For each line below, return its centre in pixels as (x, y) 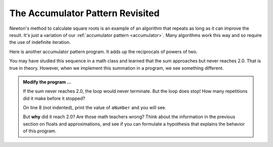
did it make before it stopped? (54, 98)
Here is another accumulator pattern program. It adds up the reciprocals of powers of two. (103, 52)
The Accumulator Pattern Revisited (84, 13)
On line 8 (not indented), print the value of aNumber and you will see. (95, 108)
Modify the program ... (47, 82)
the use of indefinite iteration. (40, 42)
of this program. (40, 131)
